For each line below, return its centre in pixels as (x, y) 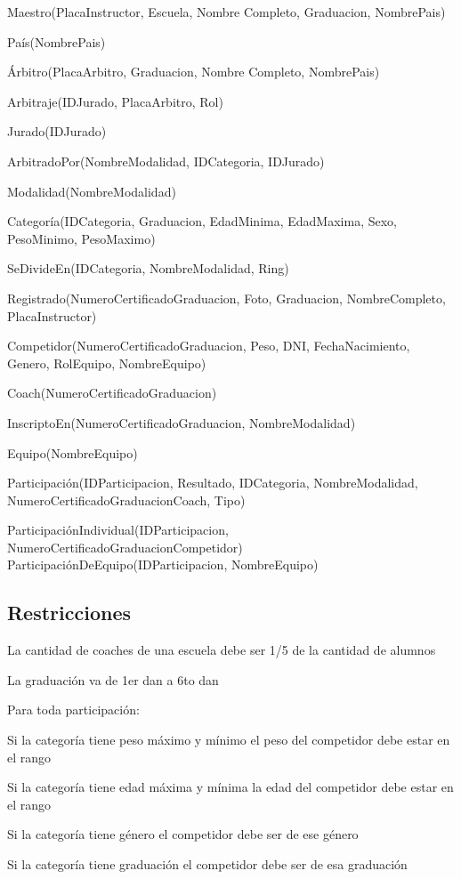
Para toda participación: (73, 710)
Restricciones (69, 613)
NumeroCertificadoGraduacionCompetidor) (125, 547)
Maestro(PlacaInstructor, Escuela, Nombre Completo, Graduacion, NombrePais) (226, 12)
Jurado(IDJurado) (57, 131)
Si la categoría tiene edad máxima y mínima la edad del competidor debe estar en (230, 787)
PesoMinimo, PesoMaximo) (81, 238)
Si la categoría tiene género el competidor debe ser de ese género (183, 834)
